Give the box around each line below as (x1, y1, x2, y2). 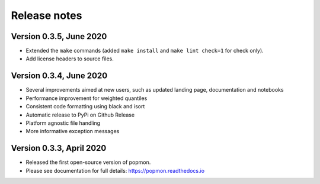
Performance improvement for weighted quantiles (25, 95, 148, 102)
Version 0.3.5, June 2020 (11, 31, 107, 41)
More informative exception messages (25, 128, 120, 135)
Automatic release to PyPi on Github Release (25, 111, 135, 118)
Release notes (11, 9, 82, 22)
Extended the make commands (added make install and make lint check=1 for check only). (25, 47, 264, 54)
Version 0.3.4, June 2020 (11, 71, 108, 81)
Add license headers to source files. (25, 55, 114, 62)
